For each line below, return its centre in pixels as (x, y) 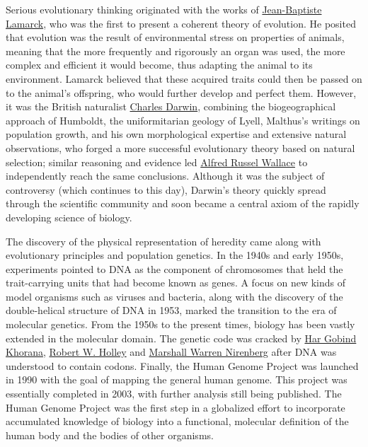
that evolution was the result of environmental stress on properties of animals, (175, 37)
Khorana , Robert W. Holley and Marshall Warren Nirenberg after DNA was (171, 352)
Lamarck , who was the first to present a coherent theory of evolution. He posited (181, 23)
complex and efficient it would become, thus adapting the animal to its (159, 65)
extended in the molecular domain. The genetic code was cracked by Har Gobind (181, 338)
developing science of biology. (69, 217)
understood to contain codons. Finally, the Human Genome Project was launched (182, 365)
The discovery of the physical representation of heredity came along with (163, 241)
